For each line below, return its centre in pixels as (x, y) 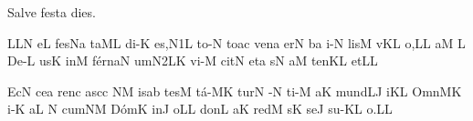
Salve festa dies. (52, 12)
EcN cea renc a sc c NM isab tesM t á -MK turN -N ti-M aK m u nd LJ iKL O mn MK (235, 91)
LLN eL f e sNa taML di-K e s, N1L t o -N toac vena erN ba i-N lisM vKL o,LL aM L (236, 42)
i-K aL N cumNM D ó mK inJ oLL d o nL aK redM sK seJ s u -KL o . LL (200, 109)
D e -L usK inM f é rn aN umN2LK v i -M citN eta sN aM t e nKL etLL (193, 60)
